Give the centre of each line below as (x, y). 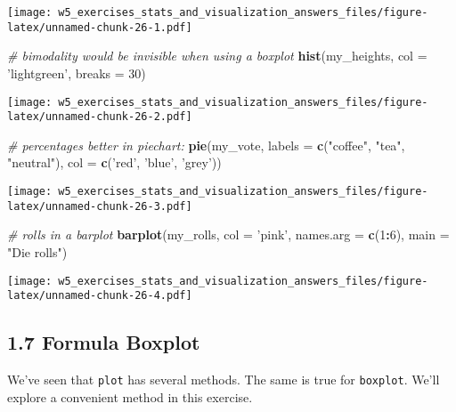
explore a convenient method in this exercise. (130, 396)
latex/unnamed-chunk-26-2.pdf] (100, 117)
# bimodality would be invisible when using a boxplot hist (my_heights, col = (217, 56)
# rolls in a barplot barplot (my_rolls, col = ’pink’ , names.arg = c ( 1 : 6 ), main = (228, 234)
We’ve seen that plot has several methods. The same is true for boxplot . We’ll (224, 380)
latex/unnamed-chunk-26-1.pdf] (100, 27)
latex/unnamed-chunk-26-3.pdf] (100, 206)
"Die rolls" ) (37, 251)
